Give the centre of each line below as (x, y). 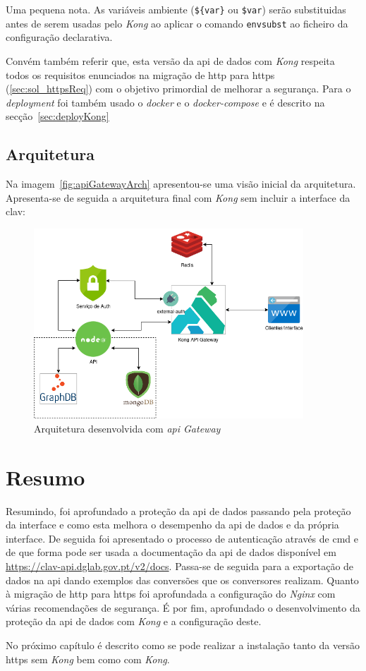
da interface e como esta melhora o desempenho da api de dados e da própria (172, 525)
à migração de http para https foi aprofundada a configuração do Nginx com (171, 594)
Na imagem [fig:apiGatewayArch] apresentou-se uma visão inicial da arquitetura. (181, 184)
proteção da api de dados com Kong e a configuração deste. (134, 621)
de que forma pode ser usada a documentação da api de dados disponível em (171, 552)
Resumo (45, 477)
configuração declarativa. (59, 37)
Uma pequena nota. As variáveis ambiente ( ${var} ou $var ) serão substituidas (176, 9)
